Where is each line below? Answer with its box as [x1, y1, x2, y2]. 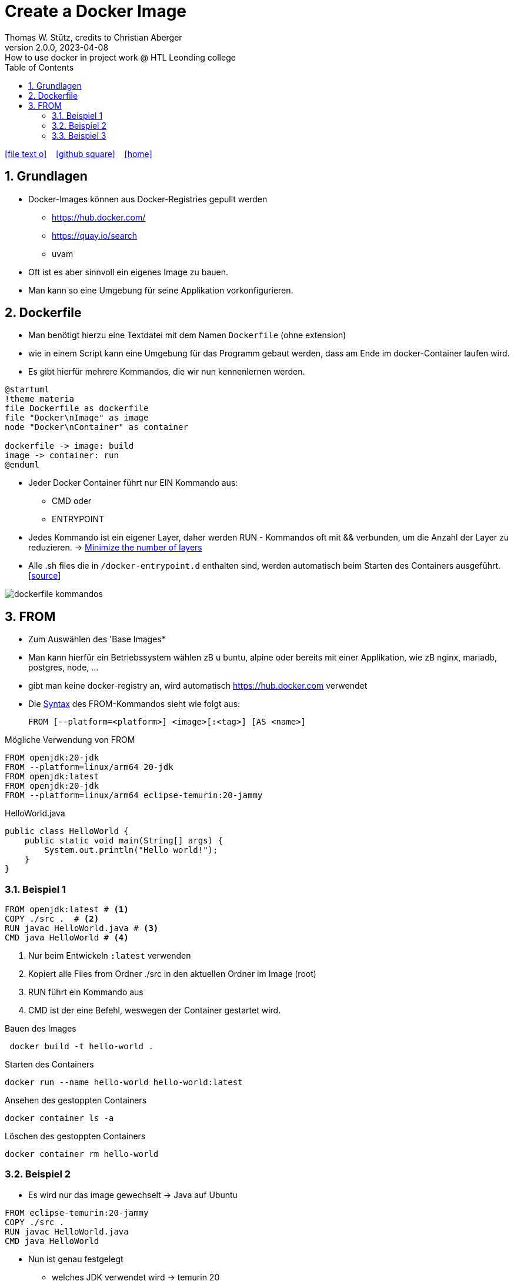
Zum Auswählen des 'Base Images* [28, 634, 166, 645]
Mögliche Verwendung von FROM [5, 735, 135, 745]
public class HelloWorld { [5, 826, 129, 836]
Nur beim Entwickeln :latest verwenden [28, 950, 191, 961]
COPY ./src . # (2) [5, 914, 99, 924]
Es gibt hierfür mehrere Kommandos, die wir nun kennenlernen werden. [28, 366, 305, 377]
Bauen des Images [5, 1023, 76, 1034]
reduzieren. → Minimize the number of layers [28, 542, 202, 553]
